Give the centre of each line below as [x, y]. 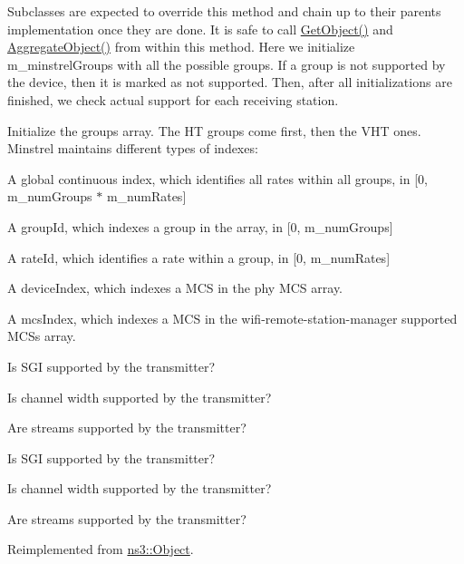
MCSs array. [42, 336]
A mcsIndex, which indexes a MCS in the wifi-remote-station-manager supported [232, 318]
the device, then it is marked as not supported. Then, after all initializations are [230, 82]
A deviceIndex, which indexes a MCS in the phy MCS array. [175, 288]
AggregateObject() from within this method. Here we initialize [181, 47]
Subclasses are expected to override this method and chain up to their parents [224, 11]
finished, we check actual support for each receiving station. [173, 99]
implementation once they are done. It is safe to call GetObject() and [200, 29]
